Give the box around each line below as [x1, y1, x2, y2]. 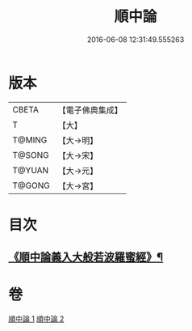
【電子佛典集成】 [57, 104, 123, 116]
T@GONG [12, 180, 50, 191]
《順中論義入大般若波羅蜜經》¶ [8, 250, 164, 264]
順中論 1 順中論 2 [8, 314, 65, 324]
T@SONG [12, 149, 50, 160]
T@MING [12, 134, 48, 146]
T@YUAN [12, 164, 49, 176]
